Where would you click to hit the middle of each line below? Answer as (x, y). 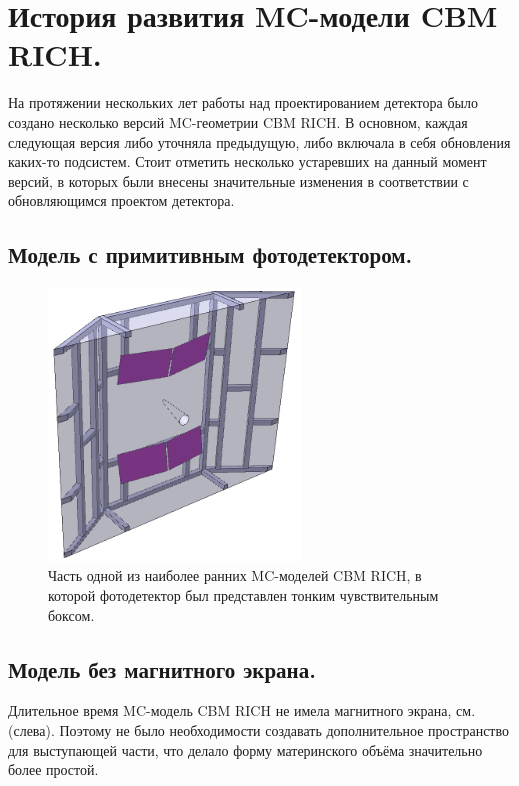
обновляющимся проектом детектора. (121, 200)
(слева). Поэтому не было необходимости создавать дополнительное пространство (259, 729)
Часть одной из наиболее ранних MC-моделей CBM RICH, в (235, 575)
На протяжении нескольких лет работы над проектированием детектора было (243, 102)
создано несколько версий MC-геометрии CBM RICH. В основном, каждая (238, 121)
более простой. (53, 769)
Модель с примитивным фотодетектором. (210, 254)
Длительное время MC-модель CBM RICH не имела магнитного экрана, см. (242, 710)
